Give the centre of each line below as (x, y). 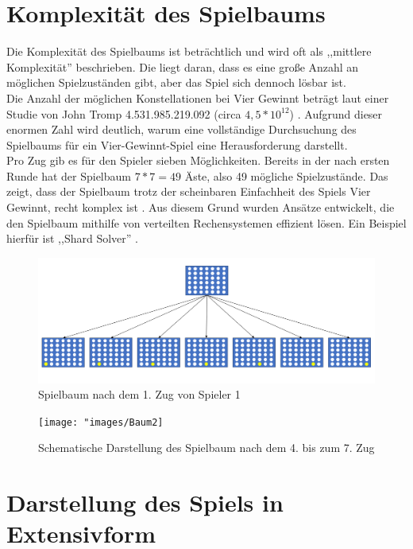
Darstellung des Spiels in (145, 502)
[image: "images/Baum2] (101, 422)
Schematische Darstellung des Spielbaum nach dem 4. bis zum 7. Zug (206, 448)
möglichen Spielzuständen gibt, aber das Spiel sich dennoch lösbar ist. (176, 82)
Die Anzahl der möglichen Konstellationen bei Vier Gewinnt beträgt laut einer (198, 97)
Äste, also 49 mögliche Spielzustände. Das (286, 175)
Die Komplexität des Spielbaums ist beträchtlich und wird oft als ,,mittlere (189, 51)
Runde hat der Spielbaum (69, 175)
